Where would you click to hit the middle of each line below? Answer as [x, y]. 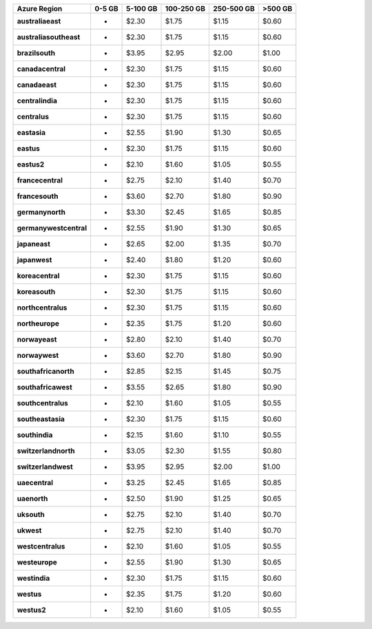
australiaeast [39, 21]
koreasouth [36, 291]
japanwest [34, 260]
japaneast [34, 244]
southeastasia [41, 419]
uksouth [31, 514]
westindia [33, 578]
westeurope [37, 562]
